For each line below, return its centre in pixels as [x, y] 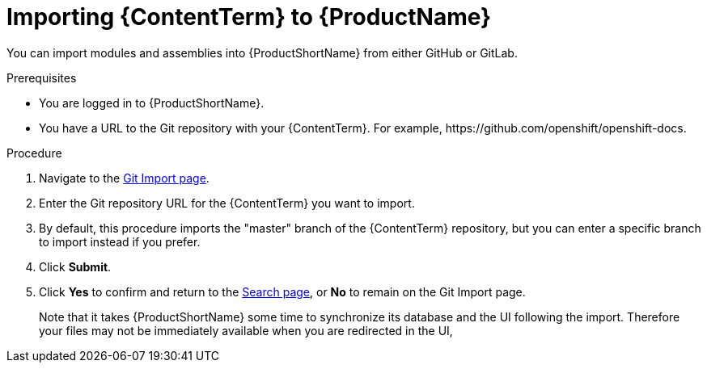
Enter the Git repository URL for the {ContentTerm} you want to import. [227, 203]
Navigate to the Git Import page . [124, 178]
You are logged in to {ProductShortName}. [152, 103]
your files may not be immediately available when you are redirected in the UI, [246, 330]
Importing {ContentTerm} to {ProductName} [249, 17]
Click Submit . [75, 266]
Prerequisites [42, 78]
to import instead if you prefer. [120, 241]
